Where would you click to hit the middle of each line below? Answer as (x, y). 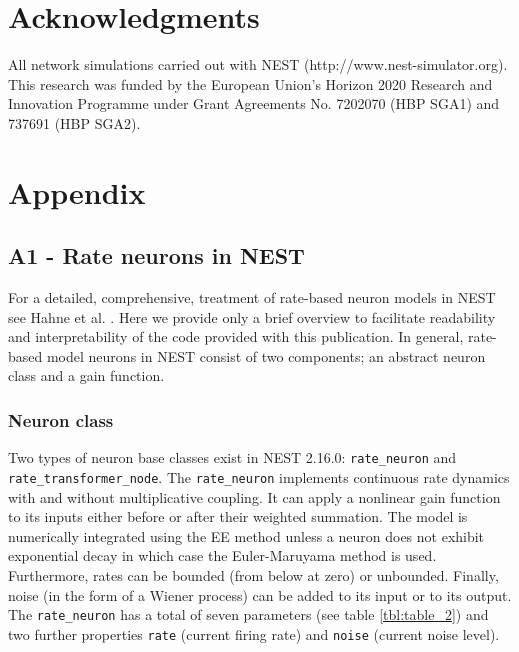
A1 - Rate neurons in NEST (156, 255)
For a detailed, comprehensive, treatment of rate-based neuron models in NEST (252, 297)
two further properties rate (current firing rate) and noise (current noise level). (254, 633)
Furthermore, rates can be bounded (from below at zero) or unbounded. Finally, (253, 574)
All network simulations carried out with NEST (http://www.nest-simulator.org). (258, 64)
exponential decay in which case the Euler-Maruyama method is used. (222, 555)
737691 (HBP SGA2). (74, 122)
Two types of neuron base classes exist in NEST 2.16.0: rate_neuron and (232, 457)
